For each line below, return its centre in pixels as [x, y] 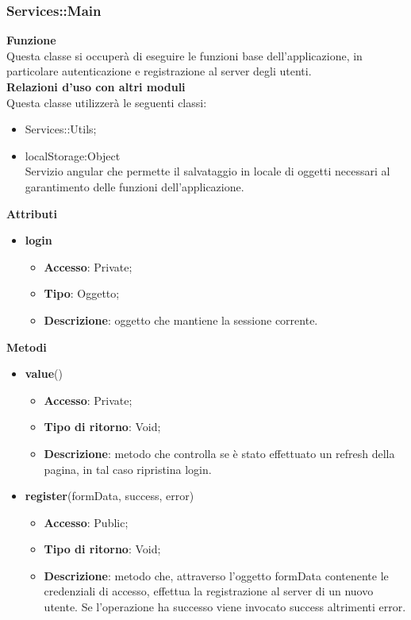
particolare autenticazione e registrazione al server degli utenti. [159, 71]
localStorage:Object [73, 155]
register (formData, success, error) [109, 496]
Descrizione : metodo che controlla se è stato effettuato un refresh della [219, 453]
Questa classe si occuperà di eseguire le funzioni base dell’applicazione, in [184, 55]
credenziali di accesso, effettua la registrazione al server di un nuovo [209, 591]
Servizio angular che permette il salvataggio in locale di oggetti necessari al [207, 171]
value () [44, 374]
